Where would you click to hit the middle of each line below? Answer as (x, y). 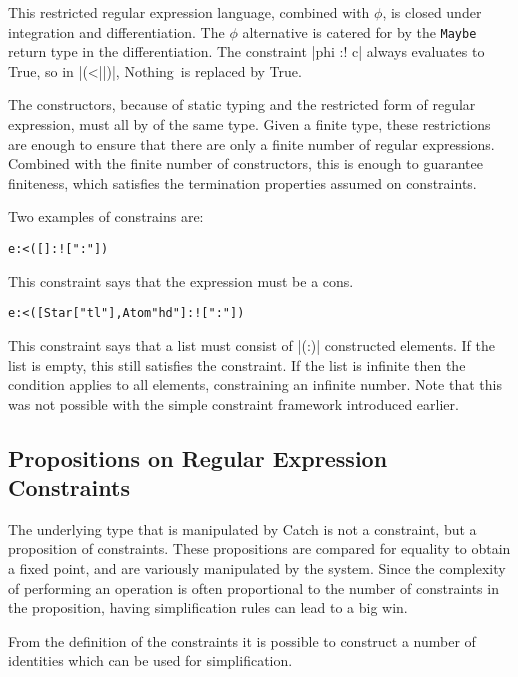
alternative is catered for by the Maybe (359, 31)
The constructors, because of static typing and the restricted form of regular (242, 104)
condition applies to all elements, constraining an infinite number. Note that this (255, 384)
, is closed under (432, 12)
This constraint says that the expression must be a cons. (181, 280)
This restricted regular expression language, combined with (189, 12)
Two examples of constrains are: (106, 216)
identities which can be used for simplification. (150, 660)
